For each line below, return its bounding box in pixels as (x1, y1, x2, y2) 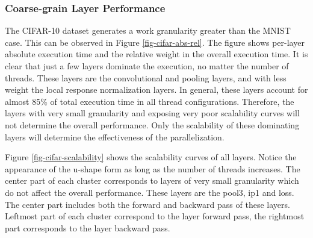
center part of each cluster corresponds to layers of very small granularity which (5, 174, 299, 187)
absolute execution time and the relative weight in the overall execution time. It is (5, 48, 308, 60)
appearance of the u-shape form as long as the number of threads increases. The (5, 162, 300, 175)
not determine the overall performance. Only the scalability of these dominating (5, 118, 300, 131)
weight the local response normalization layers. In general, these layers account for (5, 83, 308, 96)
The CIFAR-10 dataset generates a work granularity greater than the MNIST (5, 24, 291, 37)
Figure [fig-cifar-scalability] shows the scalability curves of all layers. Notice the (5, 151, 297, 163)
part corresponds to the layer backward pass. (5, 221, 170, 234)
